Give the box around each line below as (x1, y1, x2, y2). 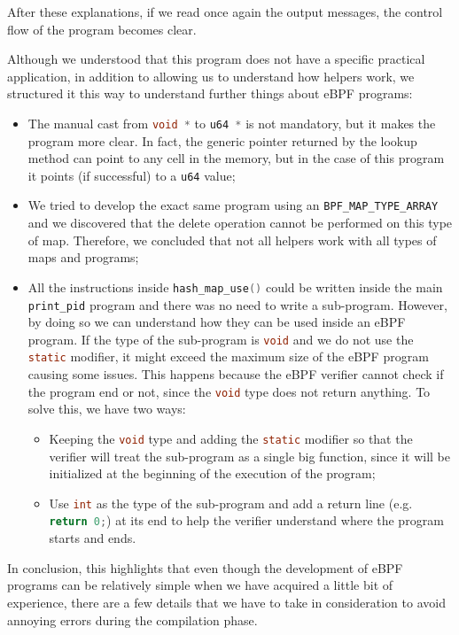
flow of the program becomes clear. (7, 19, 197, 38)
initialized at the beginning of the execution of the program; (49, 464, 376, 483)
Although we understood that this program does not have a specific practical (7, 50, 425, 68)
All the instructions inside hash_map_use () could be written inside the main (27, 277, 443, 296)
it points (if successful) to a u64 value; (27, 166, 236, 184)
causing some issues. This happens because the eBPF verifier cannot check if (27, 365, 444, 383)
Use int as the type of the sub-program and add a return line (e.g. (49, 493, 413, 512)
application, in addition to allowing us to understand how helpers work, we (7, 66, 415, 85)
